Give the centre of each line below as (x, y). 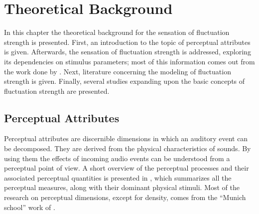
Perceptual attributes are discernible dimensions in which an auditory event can (126, 138)
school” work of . (30, 207)
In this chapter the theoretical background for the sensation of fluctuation (117, 32)
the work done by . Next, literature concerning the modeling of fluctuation (118, 71)
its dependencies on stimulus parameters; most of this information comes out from (129, 61)
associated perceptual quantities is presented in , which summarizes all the (118, 177)
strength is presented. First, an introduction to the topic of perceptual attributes (127, 42)
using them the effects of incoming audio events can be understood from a (117, 158)
